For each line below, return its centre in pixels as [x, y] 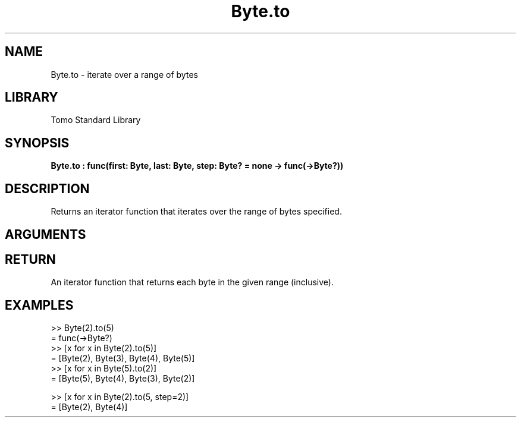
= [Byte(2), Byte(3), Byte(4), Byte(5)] [123, 358]
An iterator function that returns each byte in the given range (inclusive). [192, 282]
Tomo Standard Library [96, 120]
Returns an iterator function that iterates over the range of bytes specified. [196, 212]
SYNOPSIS [37, 143]
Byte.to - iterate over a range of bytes [124, 74]
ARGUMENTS [45, 234]
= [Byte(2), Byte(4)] [89, 407]
